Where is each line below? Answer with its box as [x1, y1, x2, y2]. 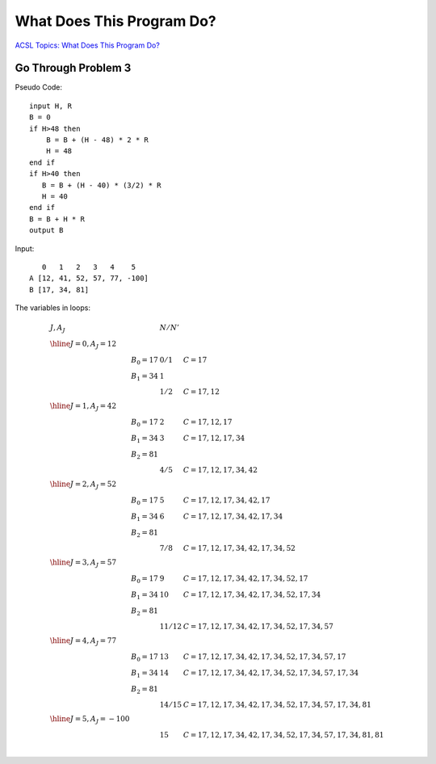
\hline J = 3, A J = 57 [49, 558, 117, 569]
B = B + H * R [29, 214, 85, 224]
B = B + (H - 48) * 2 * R [45, 136, 149, 145]
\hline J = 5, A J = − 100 [49, 715, 130, 726]
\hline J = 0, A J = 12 [49, 339, 117, 351]
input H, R [29, 101, 73, 111]
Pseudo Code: [15, 82, 63, 92]
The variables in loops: [15, 303, 90, 313]
